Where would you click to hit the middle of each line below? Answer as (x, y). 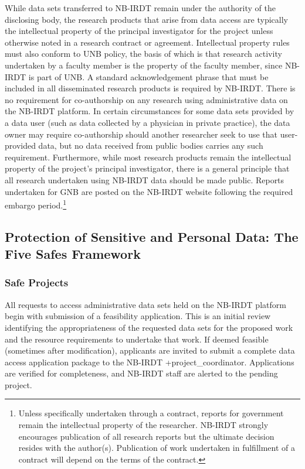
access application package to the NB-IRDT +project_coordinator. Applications (150, 362)
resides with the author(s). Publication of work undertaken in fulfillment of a (157, 448)
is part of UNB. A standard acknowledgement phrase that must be (148, 76)
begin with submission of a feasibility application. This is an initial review (138, 316)
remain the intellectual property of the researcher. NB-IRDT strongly (143, 425)
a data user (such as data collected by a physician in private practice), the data (148, 122)
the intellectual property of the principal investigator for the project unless (139, 31)
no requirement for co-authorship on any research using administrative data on (146, 99)
